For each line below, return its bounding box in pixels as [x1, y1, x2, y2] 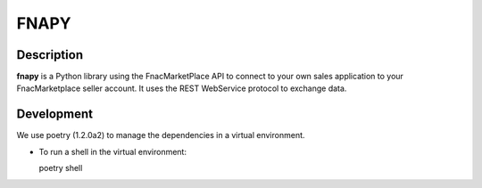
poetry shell [38, 163, 83, 174]
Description [16, 47, 84, 62]
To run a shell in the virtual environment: [38, 146, 187, 157]
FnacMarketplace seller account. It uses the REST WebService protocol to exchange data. [16, 83, 347, 94]
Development [16, 107, 94, 122]
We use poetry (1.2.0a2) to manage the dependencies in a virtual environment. [16, 130, 305, 141]
